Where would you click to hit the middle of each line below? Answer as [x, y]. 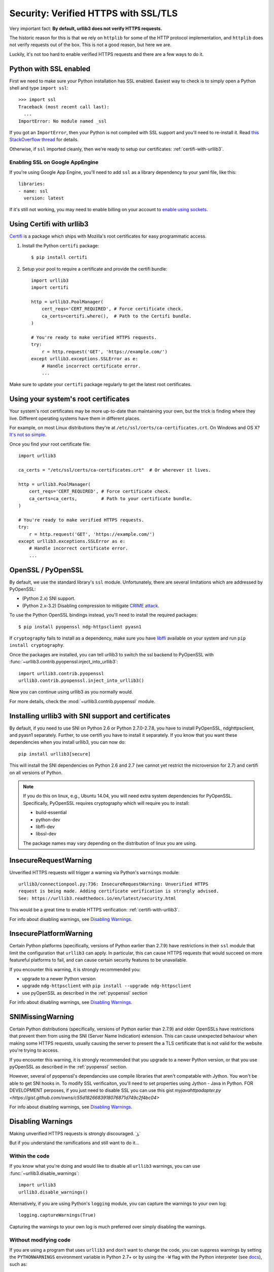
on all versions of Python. [36, 772]
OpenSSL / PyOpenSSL [46, 570]
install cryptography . [37, 645]
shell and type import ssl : [39, 88]
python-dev [48, 820]
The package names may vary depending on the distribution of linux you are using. [110, 843]
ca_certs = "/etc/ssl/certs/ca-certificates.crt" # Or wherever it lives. [115, 470]
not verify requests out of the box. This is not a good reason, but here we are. [91, 45]
